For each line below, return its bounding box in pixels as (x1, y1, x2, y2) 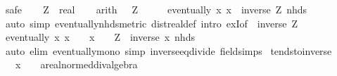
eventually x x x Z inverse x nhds (5, 30, 195, 44)
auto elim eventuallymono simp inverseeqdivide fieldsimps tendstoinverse (5, 43, 332, 58)
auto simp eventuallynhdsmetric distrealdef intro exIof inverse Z (5, 15, 298, 30)
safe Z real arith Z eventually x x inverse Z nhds (5, 2, 307, 16)
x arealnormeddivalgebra (15, 57, 138, 72)
